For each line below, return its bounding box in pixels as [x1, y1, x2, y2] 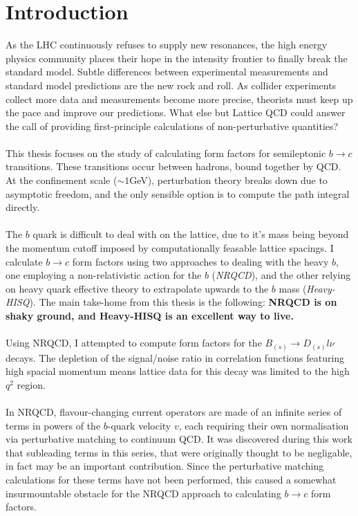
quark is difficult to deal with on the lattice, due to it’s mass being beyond [32, 227, 349, 241]
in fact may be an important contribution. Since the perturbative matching [6, 459, 324, 473]
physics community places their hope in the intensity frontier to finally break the [6, 50, 348, 65]
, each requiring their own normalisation [178, 418, 349, 432]
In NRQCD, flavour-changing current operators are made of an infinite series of [6, 405, 342, 419]
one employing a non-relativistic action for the [6, 268, 202, 282]
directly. [6, 200, 40, 214]
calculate [6, 254, 43, 268]
